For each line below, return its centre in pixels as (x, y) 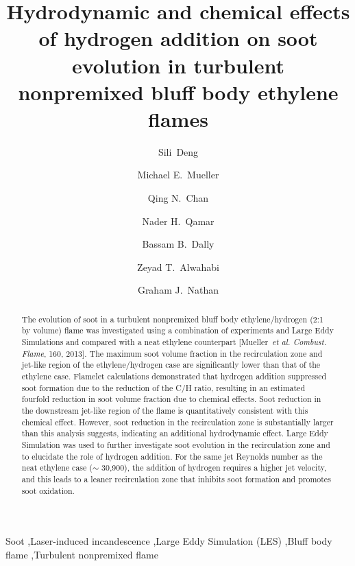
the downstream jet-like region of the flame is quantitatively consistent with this (165, 411)
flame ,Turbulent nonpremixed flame (82, 554)
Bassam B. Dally (178, 244)
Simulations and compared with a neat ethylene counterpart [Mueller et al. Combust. (174, 342)
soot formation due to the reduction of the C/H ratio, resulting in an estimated (163, 387)
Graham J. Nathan (178, 290)
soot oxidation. (48, 490)
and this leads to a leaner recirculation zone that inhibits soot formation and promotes (176, 479)
